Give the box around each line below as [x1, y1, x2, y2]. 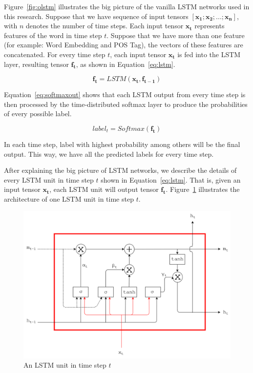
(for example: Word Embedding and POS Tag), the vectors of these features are [4, 40, 243, 50]
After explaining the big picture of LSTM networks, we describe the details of [4, 165, 237, 175]
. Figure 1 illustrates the [166, 184, 240, 194]
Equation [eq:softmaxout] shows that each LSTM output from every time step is [4, 89, 246, 100]
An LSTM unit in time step [23, 360, 106, 370]
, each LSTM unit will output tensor [49, 184, 159, 194]
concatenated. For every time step [4, 49, 105, 59]
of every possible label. [4, 108, 72, 119]
